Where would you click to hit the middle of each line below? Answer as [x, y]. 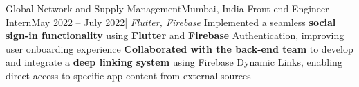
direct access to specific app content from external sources [128, 75]
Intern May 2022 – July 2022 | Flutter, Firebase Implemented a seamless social [171, 22]
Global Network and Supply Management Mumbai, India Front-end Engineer [167, 8]
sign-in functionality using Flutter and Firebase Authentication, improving [175, 35]
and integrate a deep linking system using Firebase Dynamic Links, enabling [174, 62]
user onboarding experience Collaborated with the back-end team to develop [179, 48]
